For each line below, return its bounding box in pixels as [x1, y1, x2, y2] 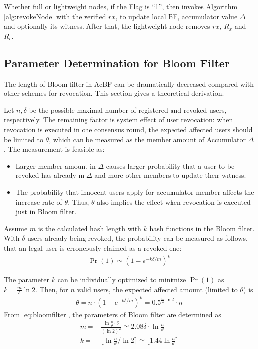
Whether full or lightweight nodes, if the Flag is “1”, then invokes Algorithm [4, 1, 238, 11]
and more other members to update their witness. [94, 170, 246, 180]
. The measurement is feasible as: [4, 144, 105, 154]
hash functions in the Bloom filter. [149, 223, 255, 233]
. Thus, [68, 196, 89, 207]
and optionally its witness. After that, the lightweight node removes [4, 21, 210, 31]
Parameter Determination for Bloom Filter [4, 55, 230, 70]
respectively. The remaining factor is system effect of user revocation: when [4, 114, 233, 125]
